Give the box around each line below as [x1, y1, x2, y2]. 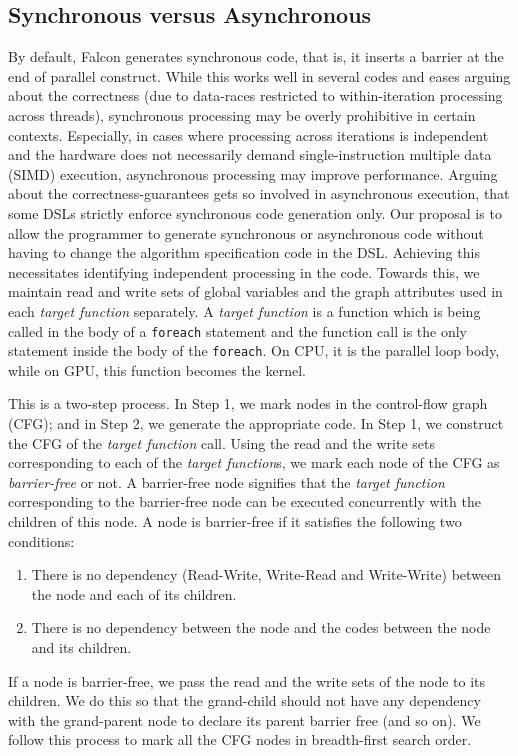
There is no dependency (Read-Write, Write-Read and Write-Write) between [31, 564, 502, 585]
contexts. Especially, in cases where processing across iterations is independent [8, 124, 489, 145]
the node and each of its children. [31, 583, 237, 604]
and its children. [31, 636, 132, 657]
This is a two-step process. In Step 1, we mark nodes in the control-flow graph [8, 393, 488, 414]
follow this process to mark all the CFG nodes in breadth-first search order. [8, 729, 472, 750]
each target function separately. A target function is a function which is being [8, 300, 481, 321]
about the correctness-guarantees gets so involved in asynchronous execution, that [8, 183, 510, 204]
